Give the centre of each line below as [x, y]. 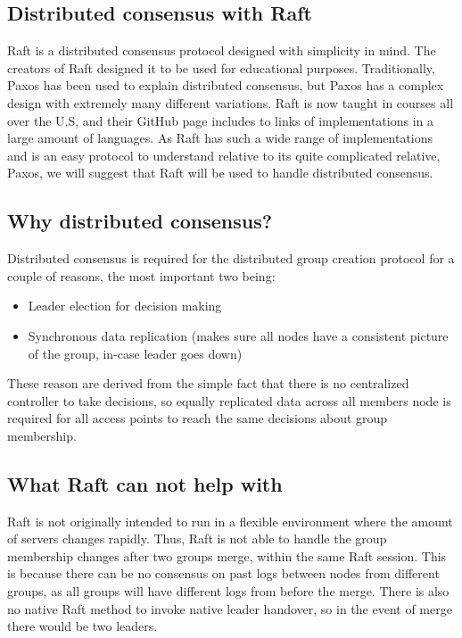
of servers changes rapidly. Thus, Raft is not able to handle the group [197, 539]
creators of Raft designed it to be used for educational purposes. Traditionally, [221, 67]
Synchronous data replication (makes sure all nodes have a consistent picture [238, 335]
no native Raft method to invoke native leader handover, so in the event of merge [230, 608]
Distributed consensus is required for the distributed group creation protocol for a [231, 258]
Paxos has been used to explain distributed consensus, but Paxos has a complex [226, 85]
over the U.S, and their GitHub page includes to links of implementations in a [220, 120]
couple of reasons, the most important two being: [141, 275]
